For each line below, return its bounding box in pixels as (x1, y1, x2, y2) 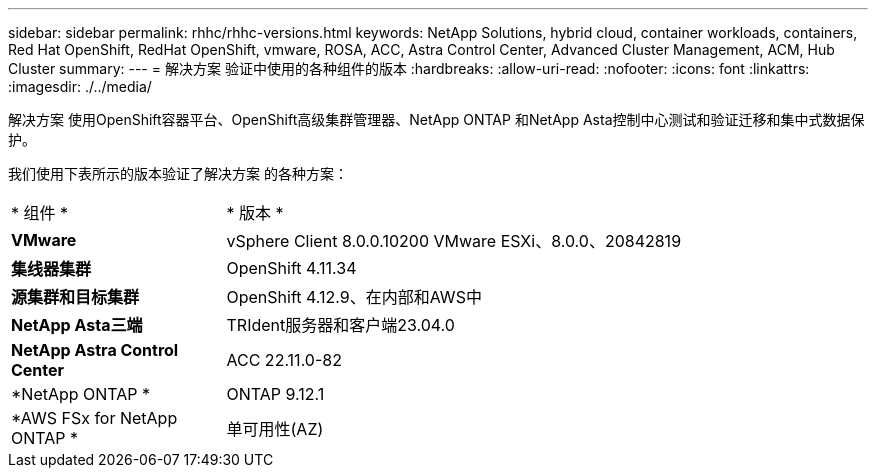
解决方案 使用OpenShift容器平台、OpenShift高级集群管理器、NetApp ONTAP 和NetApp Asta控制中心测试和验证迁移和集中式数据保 (8, 111, 865, 128)
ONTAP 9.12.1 (226, 384, 325, 404)
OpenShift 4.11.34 (226, 258, 357, 278)
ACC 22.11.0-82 (226, 350, 342, 370)
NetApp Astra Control (11, 340, 179, 360)
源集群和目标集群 (11, 287, 140, 307)
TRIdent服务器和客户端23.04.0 (226, 315, 455, 335)
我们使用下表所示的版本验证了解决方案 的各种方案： (8, 165, 348, 182)
